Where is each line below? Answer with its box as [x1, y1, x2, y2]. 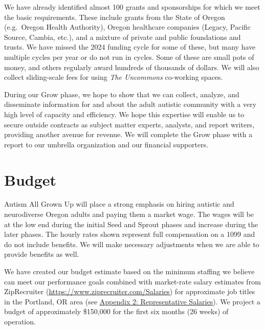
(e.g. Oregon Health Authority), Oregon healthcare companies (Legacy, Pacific [4, 21, 251, 32]
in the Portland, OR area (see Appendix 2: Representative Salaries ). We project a [4, 296, 260, 306]
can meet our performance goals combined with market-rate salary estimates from [4, 276, 261, 287]
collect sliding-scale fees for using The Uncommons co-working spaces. [4, 72, 223, 82]
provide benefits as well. [4, 249, 79, 259]
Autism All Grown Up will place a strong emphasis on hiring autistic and [4, 199, 234, 209]
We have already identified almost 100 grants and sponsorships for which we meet [4, 2, 260, 12]
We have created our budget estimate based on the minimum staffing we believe [4, 266, 255, 276]
